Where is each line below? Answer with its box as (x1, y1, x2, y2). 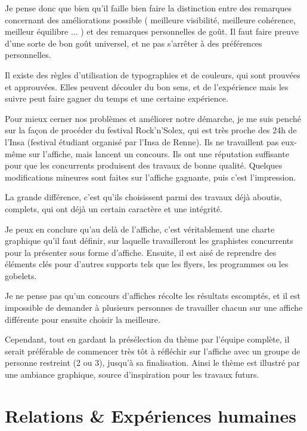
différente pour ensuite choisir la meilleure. (5, 313, 160, 325)
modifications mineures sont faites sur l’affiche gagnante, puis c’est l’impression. (5, 170, 296, 183)
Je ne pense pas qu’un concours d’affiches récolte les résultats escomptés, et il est (5, 289, 301, 302)
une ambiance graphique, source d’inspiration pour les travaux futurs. (5, 368, 259, 381)
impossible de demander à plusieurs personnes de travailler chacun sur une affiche (5, 301, 303, 314)
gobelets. (5, 269, 37, 282)
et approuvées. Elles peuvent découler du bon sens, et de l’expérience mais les (5, 80, 289, 93)
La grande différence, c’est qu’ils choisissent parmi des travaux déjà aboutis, (5, 191, 282, 203)
